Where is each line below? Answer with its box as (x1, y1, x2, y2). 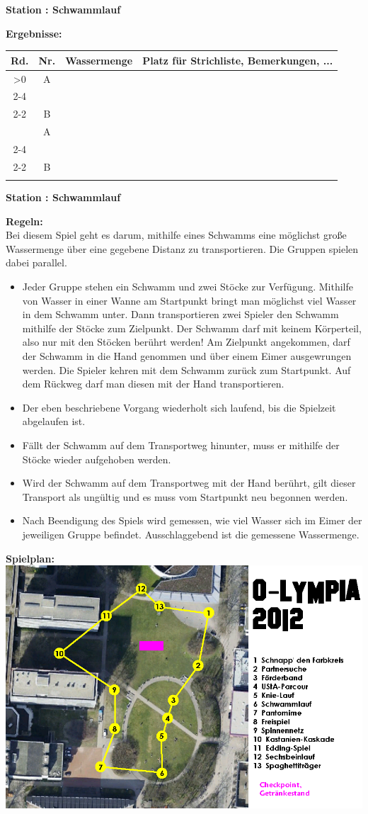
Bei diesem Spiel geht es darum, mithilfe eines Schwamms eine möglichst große (6, 227, 347, 242)
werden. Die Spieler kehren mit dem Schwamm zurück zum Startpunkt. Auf (22, 362, 351, 377)
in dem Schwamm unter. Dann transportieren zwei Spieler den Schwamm (22, 307, 339, 322)
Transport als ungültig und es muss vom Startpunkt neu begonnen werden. (22, 489, 348, 504)
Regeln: (6, 213, 43, 228)
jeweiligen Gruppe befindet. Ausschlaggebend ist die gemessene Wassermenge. (22, 526, 360, 541)
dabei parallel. (6, 255, 67, 270)
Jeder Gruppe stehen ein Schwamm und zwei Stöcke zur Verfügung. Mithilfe (22, 279, 354, 294)
